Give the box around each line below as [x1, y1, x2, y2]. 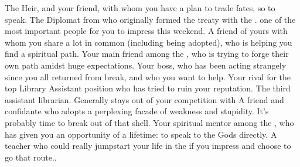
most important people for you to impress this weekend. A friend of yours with [5, 25, 288, 37]
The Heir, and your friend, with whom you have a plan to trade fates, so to [5, 2, 275, 13]
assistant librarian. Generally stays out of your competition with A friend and [5, 93, 284, 105]
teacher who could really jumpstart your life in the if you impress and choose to [5, 139, 291, 152]
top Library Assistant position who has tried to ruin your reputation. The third [5, 82, 291, 94]
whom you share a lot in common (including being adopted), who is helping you [5, 36, 292, 48]
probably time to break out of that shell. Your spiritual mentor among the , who [5, 116, 294, 128]
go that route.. [5, 151, 57, 163]
